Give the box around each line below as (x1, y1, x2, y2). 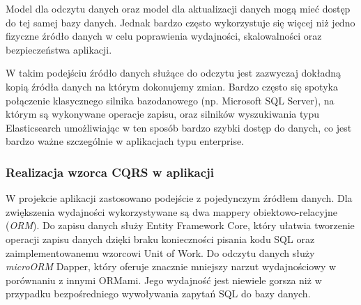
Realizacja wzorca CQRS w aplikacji (6, 163, 215, 180)
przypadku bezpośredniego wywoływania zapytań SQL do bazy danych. (6, 286, 311, 301)
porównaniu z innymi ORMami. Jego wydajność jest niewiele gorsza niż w (6, 272, 322, 287)
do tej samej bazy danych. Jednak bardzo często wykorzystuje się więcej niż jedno (6, 15, 355, 29)
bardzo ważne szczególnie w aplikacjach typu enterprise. (6, 134, 245, 148)
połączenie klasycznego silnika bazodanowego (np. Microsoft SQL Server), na (6, 93, 335, 107)
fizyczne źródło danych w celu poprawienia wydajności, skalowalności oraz (6, 29, 322, 43)
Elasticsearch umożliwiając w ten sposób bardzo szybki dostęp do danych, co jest (6, 120, 352, 134)
